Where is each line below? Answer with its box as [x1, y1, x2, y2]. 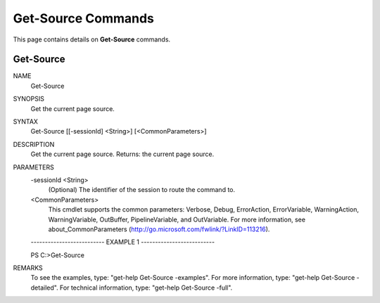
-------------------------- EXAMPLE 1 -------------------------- [30, 238, 215, 246]
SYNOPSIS [13, 95, 45, 103]
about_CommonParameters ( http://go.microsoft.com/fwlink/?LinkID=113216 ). [48, 225, 270, 233]
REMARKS [13, 264, 43, 272]
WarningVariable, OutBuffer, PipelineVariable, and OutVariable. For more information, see [48, 215, 306, 224]
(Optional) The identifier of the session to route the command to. [48, 186, 236, 194]
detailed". [30, 283, 59, 292]
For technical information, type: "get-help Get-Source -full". [60, 283, 233, 292]
